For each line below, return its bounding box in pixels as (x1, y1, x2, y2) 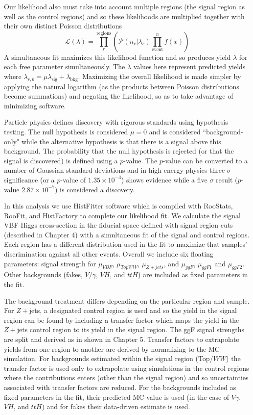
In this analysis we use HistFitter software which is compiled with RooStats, (4, 201, 233, 211)
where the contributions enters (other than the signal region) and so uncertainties (4, 372, 249, 383)
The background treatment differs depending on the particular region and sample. (4, 295, 250, 306)
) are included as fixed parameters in (138, 269, 248, 280)
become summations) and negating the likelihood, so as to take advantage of (4, 91, 233, 101)
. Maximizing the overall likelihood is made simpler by (78, 71, 241, 81)
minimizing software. (4, 100, 66, 110)
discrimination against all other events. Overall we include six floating (4, 249, 213, 259)
